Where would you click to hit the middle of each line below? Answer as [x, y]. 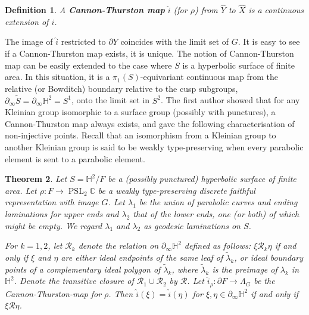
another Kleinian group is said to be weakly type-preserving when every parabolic [154, 146]
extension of [27, 21]
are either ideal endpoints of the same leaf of [142, 257]
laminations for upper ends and [62, 213]
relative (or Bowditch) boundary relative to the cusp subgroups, [121, 88]
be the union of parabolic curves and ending [218, 202]
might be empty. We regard [54, 225]
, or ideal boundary [269, 257]
